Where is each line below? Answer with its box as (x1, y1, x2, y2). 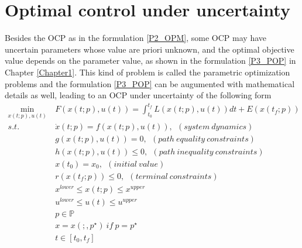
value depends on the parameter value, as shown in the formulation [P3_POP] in (5, 54, 296, 67)
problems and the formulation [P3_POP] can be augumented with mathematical (5, 77, 295, 89)
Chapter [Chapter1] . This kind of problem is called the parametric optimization (5, 66, 290, 78)
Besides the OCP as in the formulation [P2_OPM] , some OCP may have (5, 32, 266, 44)
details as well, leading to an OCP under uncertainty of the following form (5, 89, 272, 101)
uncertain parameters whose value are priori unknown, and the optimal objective (5, 43, 294, 55)
